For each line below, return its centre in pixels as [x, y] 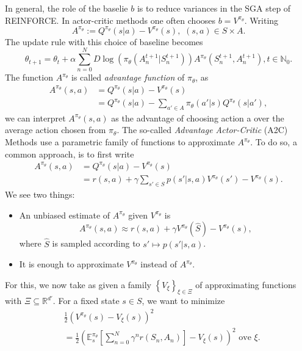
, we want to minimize [183, 301]
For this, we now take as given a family [78, 284]
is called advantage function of [128, 77]
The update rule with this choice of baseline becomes [104, 41]
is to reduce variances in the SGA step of [214, 8]
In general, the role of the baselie [67, 8]
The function [29, 77]
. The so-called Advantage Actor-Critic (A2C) [202, 130]
